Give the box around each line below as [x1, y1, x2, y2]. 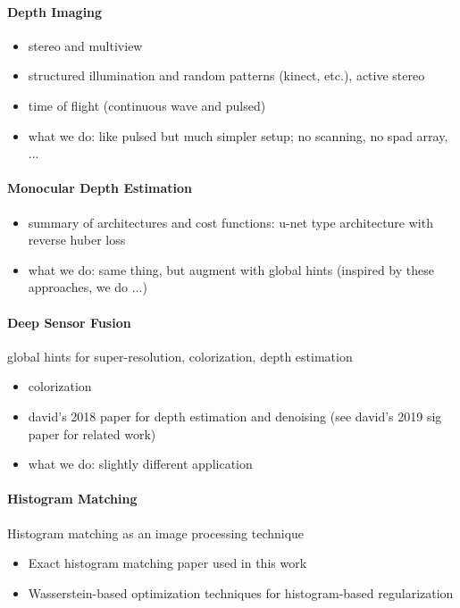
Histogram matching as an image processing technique [7, 523, 305, 542]
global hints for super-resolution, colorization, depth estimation [7, 346, 353, 365]
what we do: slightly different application [28, 454, 253, 473]
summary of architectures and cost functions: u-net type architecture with [28, 212, 433, 231]
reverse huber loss [28, 230, 126, 249]
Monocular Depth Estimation [7, 179, 193, 197]
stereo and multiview [28, 36, 143, 54]
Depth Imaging [7, 2, 103, 21]
